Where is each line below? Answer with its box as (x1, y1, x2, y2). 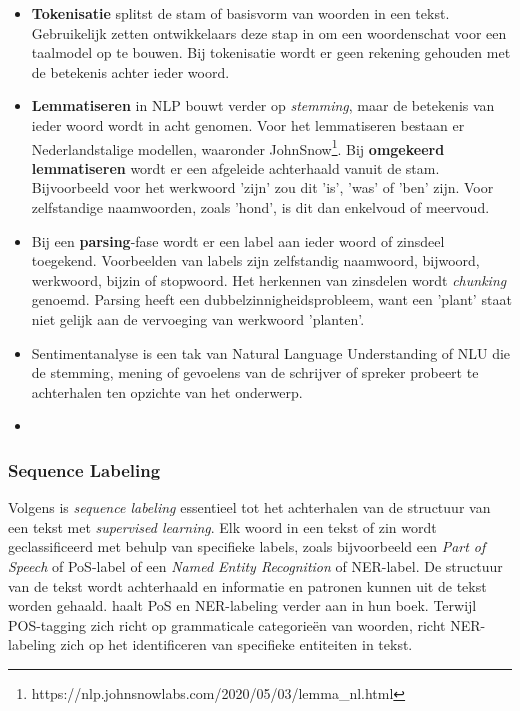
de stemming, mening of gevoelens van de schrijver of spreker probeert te (31, 362, 479, 383)
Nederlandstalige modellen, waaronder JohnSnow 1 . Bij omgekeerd (31, 135, 445, 159)
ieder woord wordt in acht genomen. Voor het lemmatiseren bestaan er (31, 114, 465, 135)
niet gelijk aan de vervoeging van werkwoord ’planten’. (31, 308, 365, 329)
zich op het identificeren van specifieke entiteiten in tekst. (60, 634, 413, 655)
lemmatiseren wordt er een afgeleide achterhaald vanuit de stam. (31, 157, 440, 178)
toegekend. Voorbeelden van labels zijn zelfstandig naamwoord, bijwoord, (31, 250, 480, 271)
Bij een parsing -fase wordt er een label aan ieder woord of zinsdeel (31, 230, 445, 251)
